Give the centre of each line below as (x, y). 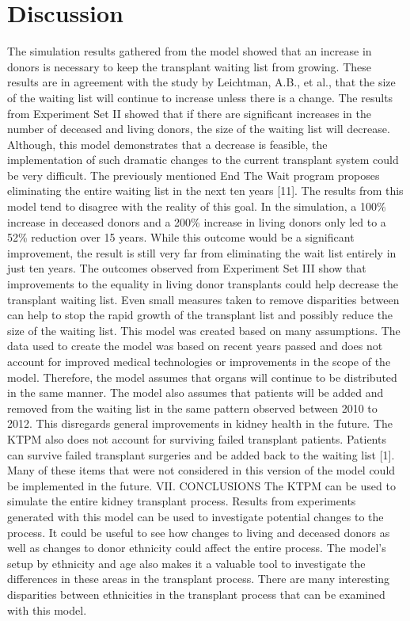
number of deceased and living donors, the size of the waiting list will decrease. (199, 129)
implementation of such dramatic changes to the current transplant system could (203, 160)
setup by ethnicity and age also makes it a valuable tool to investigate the (186, 563)
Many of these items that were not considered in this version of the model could (201, 470)
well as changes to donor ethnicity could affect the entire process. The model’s (197, 548)
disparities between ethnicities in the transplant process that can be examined (196, 594)
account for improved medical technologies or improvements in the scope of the (199, 361)
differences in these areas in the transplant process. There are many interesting (198, 579)
